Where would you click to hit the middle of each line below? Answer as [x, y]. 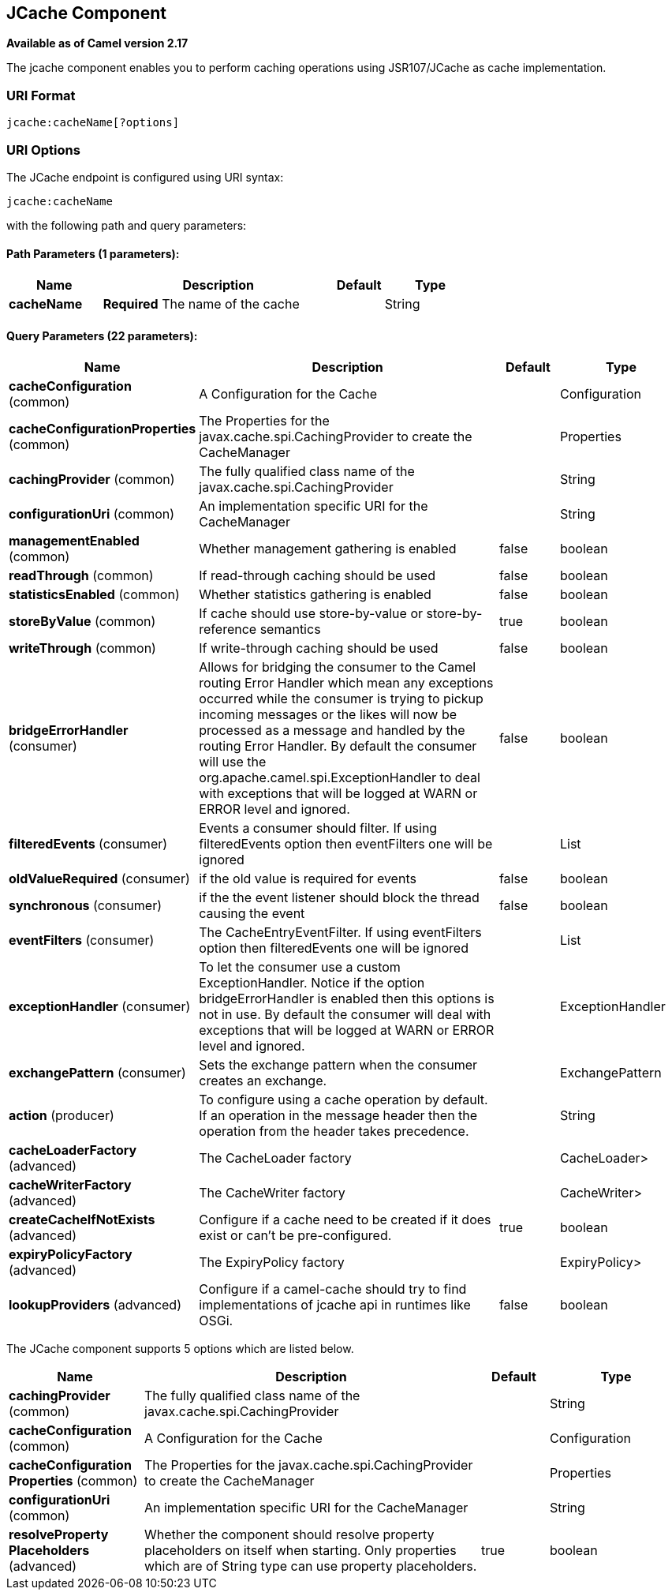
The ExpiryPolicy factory [272, 1263]
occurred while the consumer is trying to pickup [341, 699]
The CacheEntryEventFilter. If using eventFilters [340, 933]
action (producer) [62, 1116]
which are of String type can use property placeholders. [311, 1566]
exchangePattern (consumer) [97, 1073]
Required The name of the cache [201, 304]
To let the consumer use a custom [300, 967]
